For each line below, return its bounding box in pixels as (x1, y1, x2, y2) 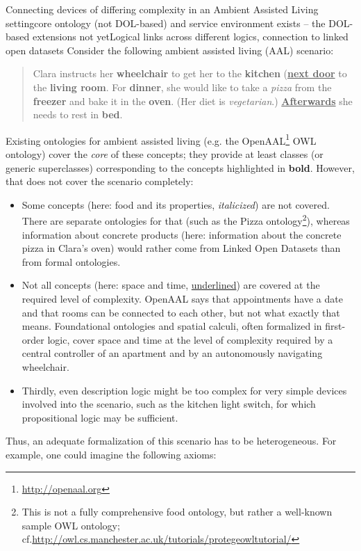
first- (325, 319, 346, 333)
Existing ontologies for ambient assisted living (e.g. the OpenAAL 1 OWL (6, 131, 317, 147)
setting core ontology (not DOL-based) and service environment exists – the (6, 15, 326, 30)
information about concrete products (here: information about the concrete (22, 227, 342, 241)
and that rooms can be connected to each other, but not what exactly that (22, 305, 340, 319)
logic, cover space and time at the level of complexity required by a (47, 332, 333, 346)
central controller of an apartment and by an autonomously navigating (22, 346, 323, 360)
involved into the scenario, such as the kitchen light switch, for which (22, 397, 316, 411)
